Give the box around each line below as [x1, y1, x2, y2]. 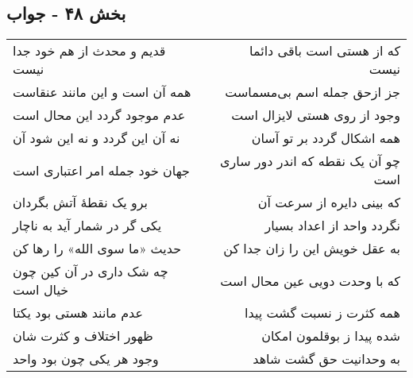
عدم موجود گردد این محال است [13, 106, 186, 125]
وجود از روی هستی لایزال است [231, 106, 400, 125]
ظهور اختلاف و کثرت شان [13, 326, 153, 345]
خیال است [13, 280, 69, 299]
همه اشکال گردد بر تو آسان [251, 129, 400, 148]
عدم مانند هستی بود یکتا [13, 303, 143, 322]
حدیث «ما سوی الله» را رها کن [13, 239, 182, 258]
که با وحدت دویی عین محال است [220, 271, 400, 290]
